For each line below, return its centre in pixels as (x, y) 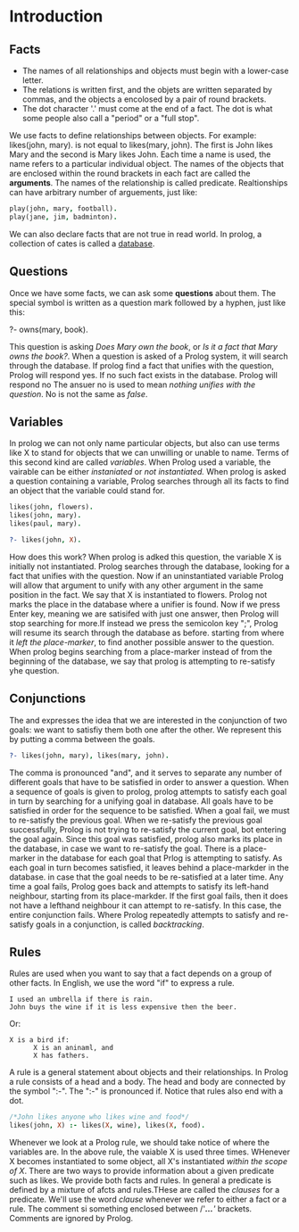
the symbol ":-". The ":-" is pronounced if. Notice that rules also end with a (146, 1091)
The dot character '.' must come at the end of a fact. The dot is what (147, 108)
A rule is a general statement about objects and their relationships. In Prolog (149, 1072)
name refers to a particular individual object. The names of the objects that (146, 164)
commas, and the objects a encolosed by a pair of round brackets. (144, 99)
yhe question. (34, 670)
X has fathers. (61, 1056)
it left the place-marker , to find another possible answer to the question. (142, 642)
